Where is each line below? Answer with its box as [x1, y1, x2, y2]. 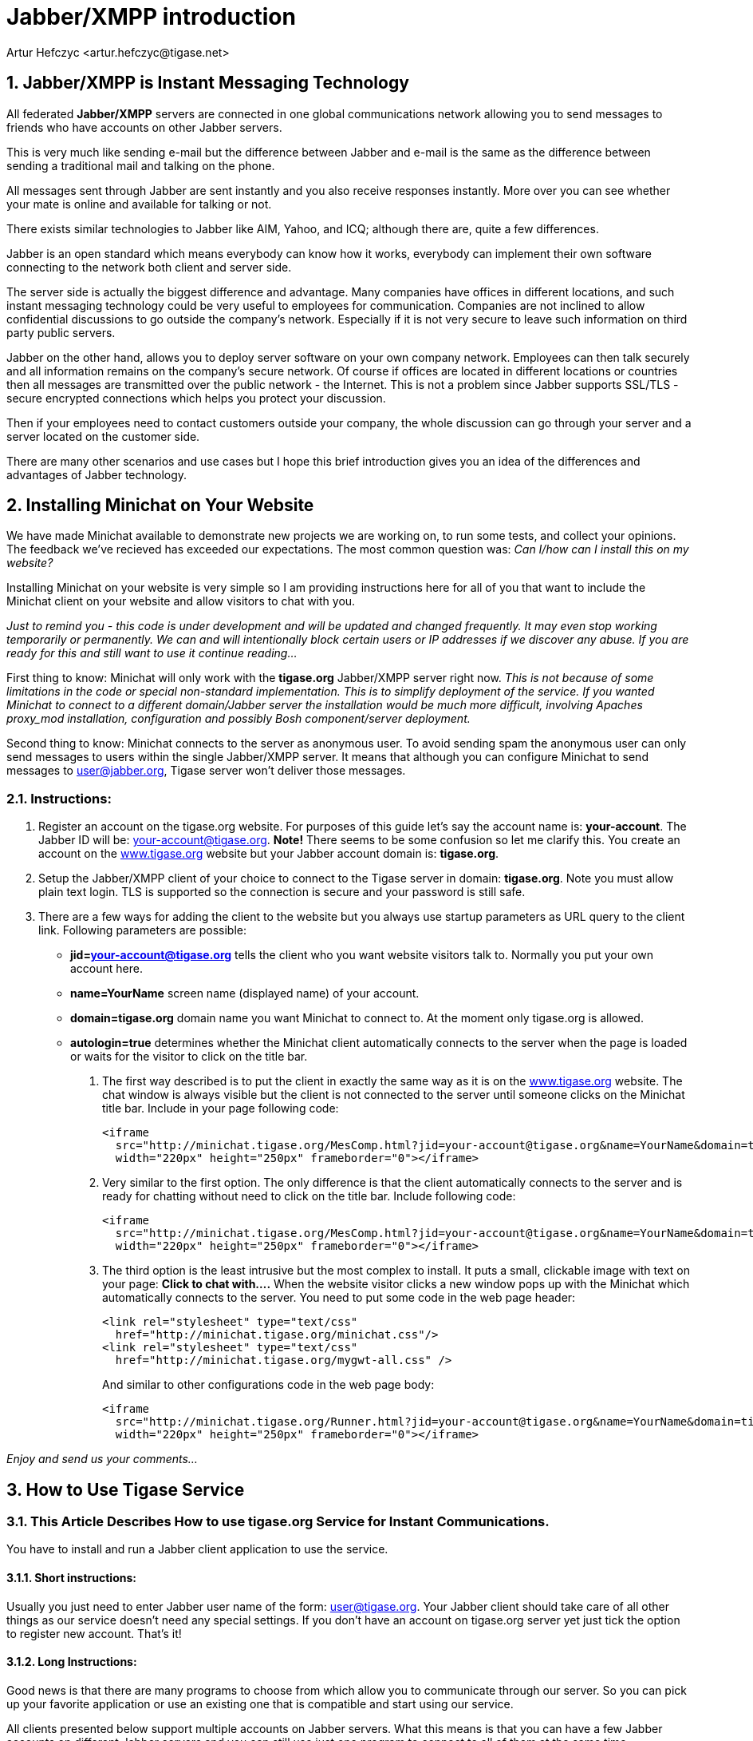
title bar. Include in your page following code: [102, 1101, 339, 1116]
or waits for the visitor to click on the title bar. [70, 1049, 308, 1064]
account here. [70, 962, 143, 976]
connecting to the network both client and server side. [6, 260, 292, 274]
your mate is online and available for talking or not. [6, 196, 272, 211]
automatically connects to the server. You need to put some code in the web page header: [102, 1291, 576, 1305]
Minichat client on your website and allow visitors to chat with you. [6, 594, 356, 609]
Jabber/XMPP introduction [6, 3, 296, 30]
